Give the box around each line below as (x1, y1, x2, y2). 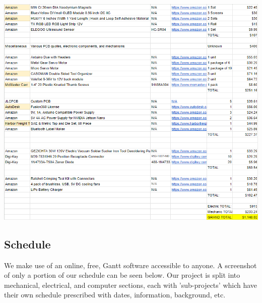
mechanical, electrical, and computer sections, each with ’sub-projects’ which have (4, 279, 257, 290)
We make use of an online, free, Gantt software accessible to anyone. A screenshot (4, 260, 257, 270)
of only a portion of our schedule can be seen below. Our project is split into (4, 270, 240, 280)
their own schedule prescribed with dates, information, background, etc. (4, 289, 226, 300)
